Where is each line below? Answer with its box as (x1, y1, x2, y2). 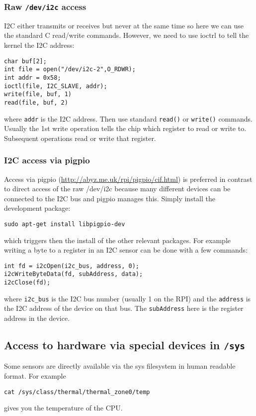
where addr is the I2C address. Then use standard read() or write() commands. (4, 113, 253, 124)
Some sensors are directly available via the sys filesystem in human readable (4, 361, 236, 371)
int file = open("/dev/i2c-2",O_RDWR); (4, 66, 136, 73)
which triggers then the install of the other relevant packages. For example (4, 235, 231, 245)
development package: (4, 203, 71, 213)
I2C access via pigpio (4, 154, 90, 166)
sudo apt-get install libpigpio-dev (4, 220, 125, 228)
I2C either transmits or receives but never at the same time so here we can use (4, 20, 244, 30)
